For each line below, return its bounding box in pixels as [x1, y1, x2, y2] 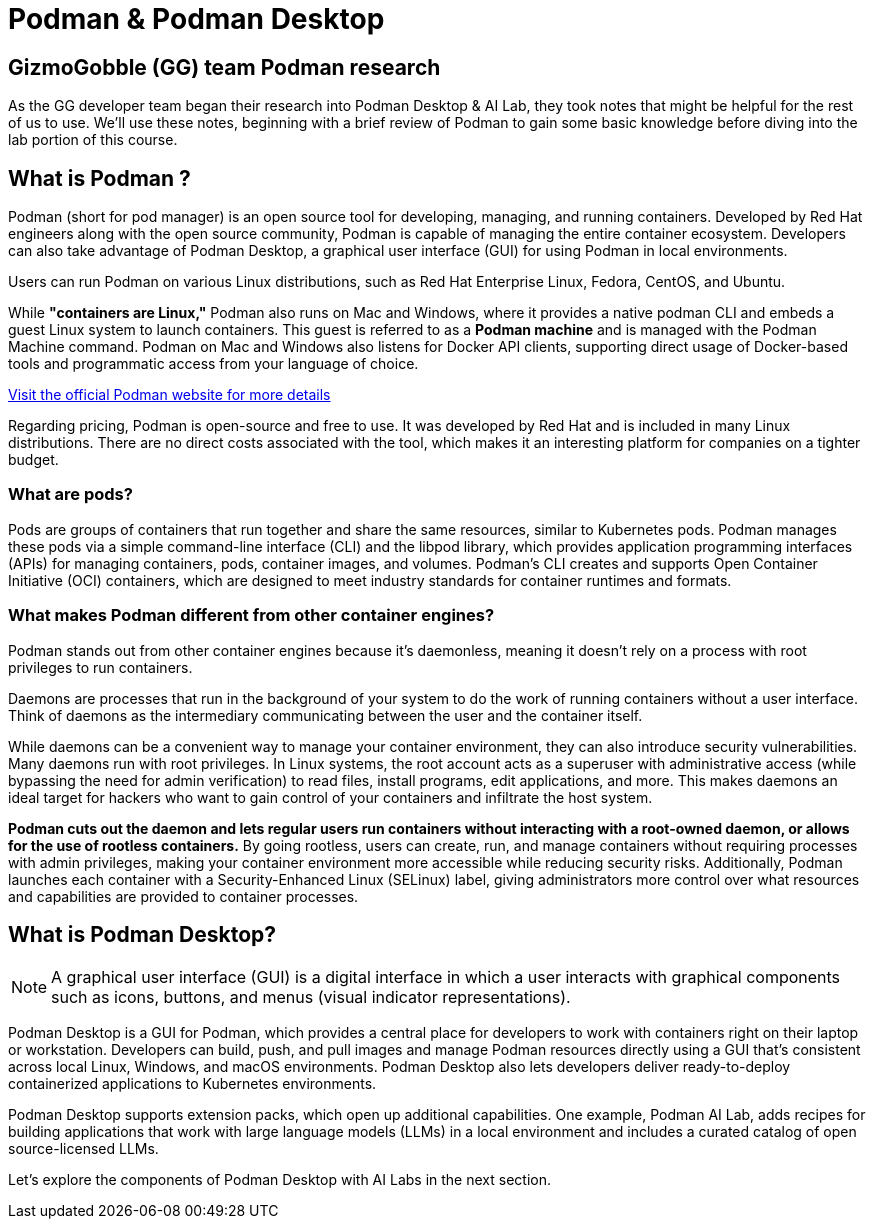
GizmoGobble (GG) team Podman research [8, 54, 441, 80]
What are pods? [8, 484, 133, 505]
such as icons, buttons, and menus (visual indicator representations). [51, 987, 571, 1008]
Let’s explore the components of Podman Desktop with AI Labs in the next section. [8, 1171, 551, 1189]
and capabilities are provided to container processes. [8, 887, 359, 905]
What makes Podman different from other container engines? [8, 605, 495, 626]
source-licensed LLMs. [8, 1140, 159, 1158]
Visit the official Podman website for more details [8, 386, 331, 404]
